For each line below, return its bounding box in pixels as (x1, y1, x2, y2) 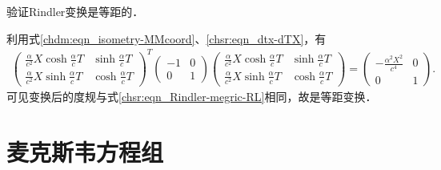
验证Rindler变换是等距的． (6, 3, 144, 19)
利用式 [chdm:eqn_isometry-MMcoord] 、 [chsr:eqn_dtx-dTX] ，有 (6, 30, 327, 47)
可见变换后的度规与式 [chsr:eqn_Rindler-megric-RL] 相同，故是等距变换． (6, 88, 377, 105)
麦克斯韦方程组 (6, 135, 164, 168)
